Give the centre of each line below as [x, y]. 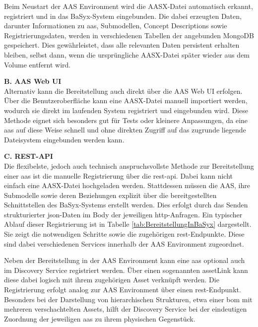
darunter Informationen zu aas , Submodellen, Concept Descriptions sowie [116, 26]
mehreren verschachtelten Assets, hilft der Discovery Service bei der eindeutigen [126, 309]
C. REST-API [29, 156]
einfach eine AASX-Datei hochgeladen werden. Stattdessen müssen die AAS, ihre [127, 185]
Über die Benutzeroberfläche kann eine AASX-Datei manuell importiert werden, [126, 100]
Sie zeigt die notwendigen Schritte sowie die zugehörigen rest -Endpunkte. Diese [124, 234]
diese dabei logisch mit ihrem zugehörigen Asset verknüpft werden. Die [112, 280]
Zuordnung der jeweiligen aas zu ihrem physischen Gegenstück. [100, 318]
